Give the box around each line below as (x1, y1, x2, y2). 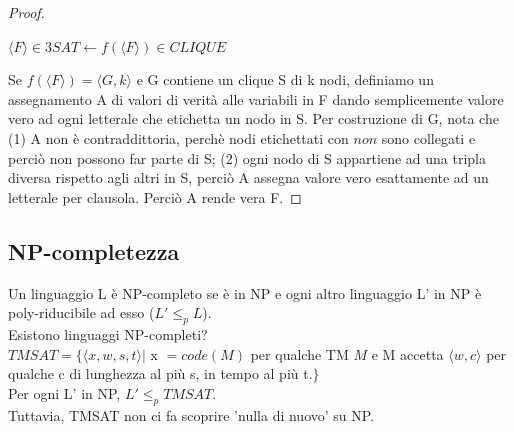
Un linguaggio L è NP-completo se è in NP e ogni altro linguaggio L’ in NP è (8, 282, 482, 303)
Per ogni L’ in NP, (8, 382, 121, 403)
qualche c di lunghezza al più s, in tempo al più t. (8, 363, 313, 384)
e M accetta (371, 343, 444, 364)
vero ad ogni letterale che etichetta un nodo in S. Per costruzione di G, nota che (8, 108, 499, 129)
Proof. (8, 2, 45, 22)
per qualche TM (250, 343, 349, 364)
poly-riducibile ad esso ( (8, 302, 155, 323)
